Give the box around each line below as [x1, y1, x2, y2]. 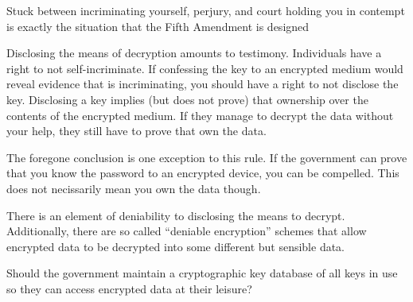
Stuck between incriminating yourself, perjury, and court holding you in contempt [6, 2, 405, 18]
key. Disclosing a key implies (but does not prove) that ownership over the [6, 91, 368, 107]
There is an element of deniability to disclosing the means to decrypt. [6, 207, 345, 223]
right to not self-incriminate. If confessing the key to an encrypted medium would [6, 60, 403, 76]
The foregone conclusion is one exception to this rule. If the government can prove [6, 149, 407, 165]
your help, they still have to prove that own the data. [6, 122, 267, 139]
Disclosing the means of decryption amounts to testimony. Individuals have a [6, 45, 382, 61]
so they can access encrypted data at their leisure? [6, 280, 252, 296]
